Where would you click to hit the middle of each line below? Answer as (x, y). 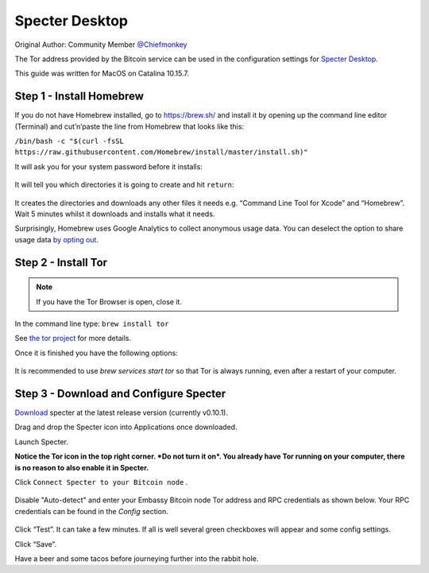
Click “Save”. (36, 544)
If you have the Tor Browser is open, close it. (109, 301)
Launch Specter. (42, 442)
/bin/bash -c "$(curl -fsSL (70, 141)
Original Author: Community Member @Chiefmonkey (101, 45)
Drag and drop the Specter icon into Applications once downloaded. (126, 427)
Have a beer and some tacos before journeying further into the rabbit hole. (137, 558)
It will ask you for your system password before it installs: (108, 166)
